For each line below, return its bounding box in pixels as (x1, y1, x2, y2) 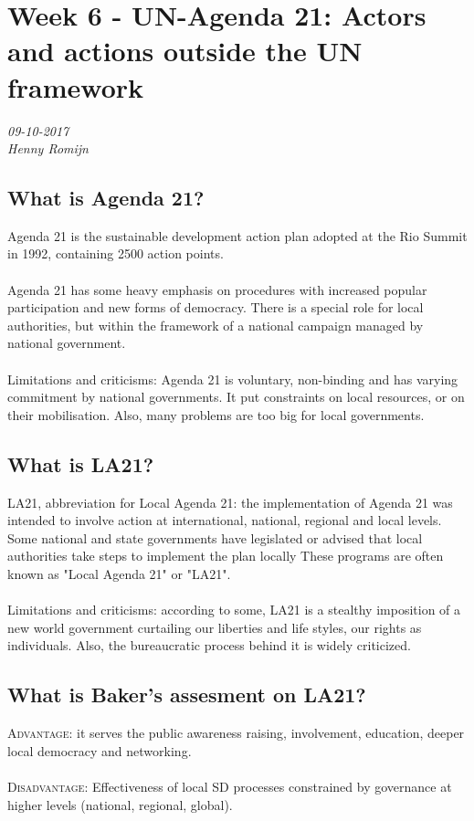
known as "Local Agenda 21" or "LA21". (7, 564, 231, 583)
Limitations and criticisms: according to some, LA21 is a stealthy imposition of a (7, 600, 461, 619)
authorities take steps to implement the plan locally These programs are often (7, 546, 444, 565)
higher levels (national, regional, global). (7, 795, 233, 814)
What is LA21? (7, 449, 154, 478)
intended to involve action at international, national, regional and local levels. (7, 510, 442, 530)
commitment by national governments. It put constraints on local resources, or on (7, 387, 465, 406)
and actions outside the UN (7, 32, 363, 69)
